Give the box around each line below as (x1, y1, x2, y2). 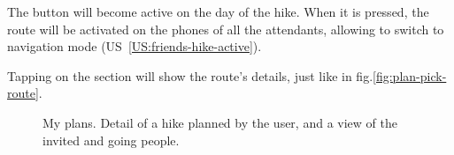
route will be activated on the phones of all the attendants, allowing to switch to (7, 19, 444, 38)
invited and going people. (42, 130, 180, 149)
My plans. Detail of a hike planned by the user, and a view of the (42, 113, 397, 131)
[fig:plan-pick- (373, 66, 447, 85)
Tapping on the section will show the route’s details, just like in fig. (7, 66, 373, 85)
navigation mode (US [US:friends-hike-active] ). (7, 37, 262, 55)
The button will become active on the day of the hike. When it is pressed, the (7, 3, 429, 20)
